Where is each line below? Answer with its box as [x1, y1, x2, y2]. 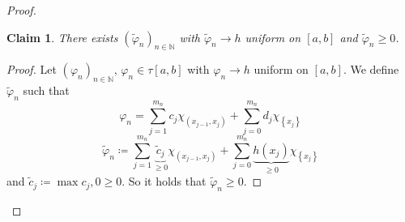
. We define [343, 61, 399, 78]
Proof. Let [6, 61, 57, 78]
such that [23, 82, 70, 99]
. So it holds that [122, 173, 207, 190]
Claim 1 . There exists [6, 28, 118, 45]
